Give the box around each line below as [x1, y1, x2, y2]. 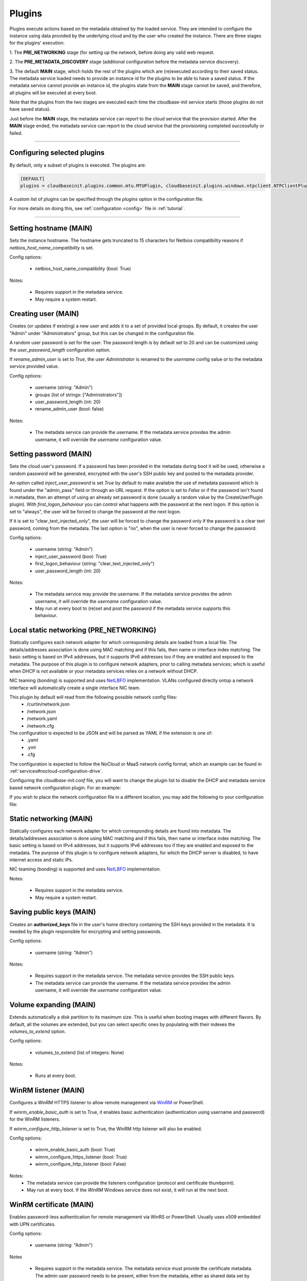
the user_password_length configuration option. [9, 346, 111, 353]
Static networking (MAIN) [9, 815, 93, 823]
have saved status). [9, 106, 51, 112]
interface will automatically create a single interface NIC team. [9, 685, 141, 691]
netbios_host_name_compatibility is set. [9, 244, 94, 251]
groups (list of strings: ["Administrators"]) [35, 391, 122, 398]
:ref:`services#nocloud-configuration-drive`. [9, 768, 103, 774]
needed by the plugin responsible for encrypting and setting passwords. [9, 928, 162, 935]
